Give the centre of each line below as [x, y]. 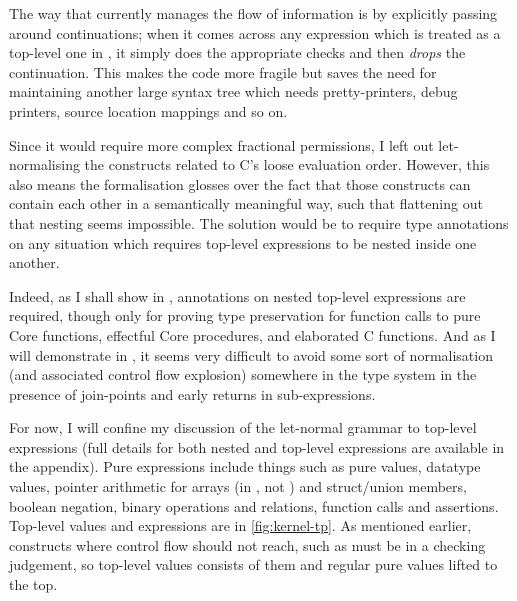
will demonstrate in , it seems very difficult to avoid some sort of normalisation [251, 354]
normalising [44, 164]
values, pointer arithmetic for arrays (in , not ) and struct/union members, [238, 486]
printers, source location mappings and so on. [148, 110]
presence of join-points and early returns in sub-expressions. [192, 393]
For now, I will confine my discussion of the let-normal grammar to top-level [243, 427]
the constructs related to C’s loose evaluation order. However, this [287, 164]
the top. [33, 584]
